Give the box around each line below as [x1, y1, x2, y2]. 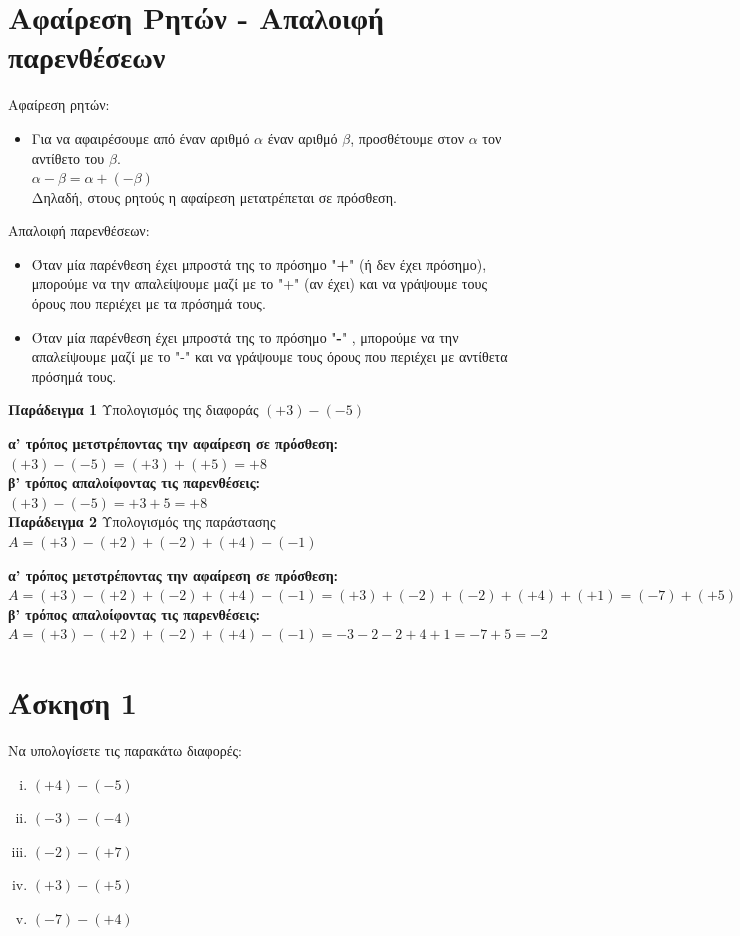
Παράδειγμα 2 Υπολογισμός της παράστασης [8, 511, 276, 532]
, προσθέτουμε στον [350, 127, 465, 148]
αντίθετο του [31, 147, 105, 168]
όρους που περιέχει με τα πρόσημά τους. [31, 293, 266, 314]
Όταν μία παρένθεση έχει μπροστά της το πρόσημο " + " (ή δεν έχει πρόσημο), [31, 253, 487, 274]
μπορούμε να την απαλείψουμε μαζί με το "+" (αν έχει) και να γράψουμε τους [31, 273, 487, 294]
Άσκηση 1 [8, 682, 137, 723]
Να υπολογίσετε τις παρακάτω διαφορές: [8, 740, 243, 761]
